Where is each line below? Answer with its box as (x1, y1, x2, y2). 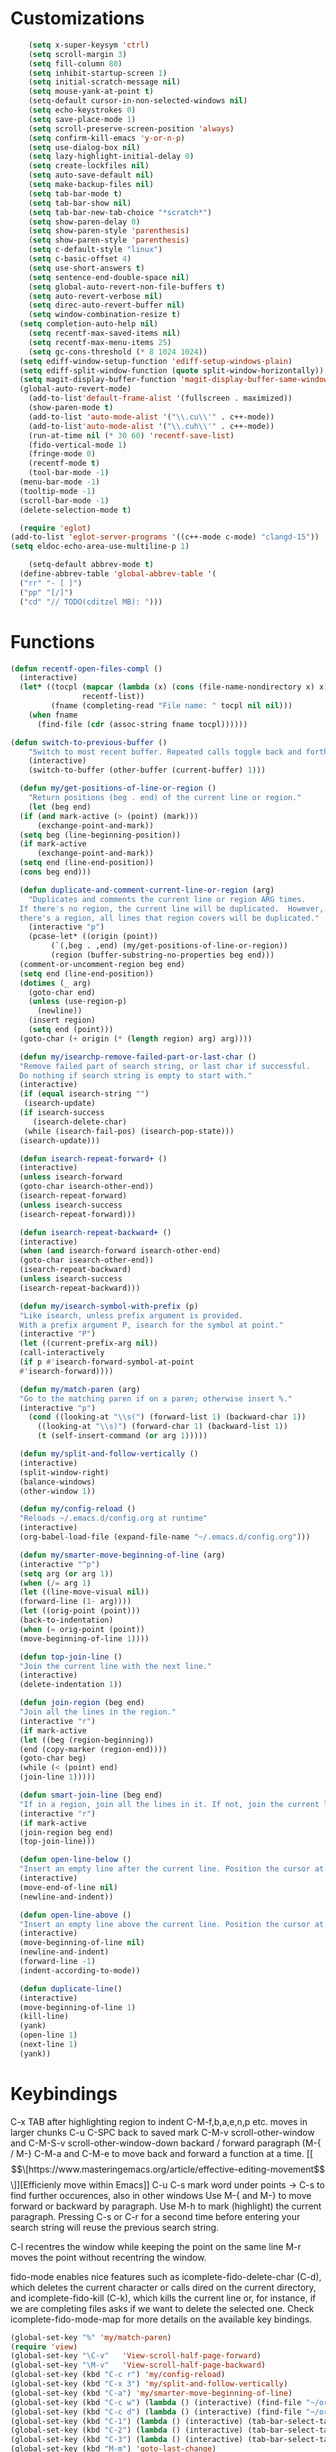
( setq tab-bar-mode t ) (28, 188, 123, 199)
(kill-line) (19, 2012, 70, 2022)
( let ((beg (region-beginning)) (19, 1735, 155, 1745)
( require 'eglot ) (19, 523, 92, 533)
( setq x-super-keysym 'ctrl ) (28, 40, 150, 50)
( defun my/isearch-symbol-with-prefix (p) (19, 1301, 199, 1311)
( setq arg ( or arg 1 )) (19, 1568, 114, 1579)
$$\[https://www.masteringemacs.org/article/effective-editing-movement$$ (10, 2163, 326, 2175)
